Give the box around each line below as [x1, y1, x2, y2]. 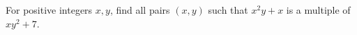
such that [208, 3, 248, 16]
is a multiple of [286, 3, 351, 16]
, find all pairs [109, 3, 170, 16]
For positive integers [6, 3, 93, 16]
